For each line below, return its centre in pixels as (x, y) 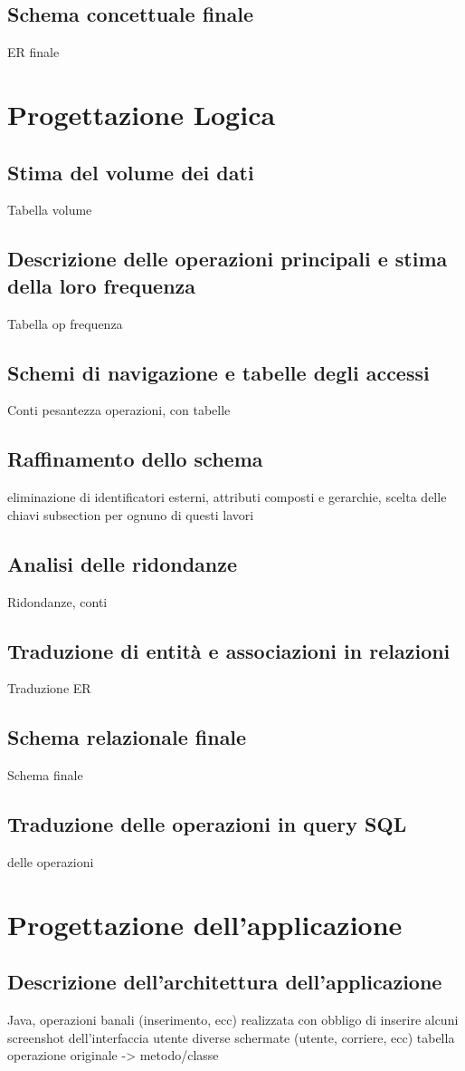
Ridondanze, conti (57, 601)
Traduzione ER (49, 688)
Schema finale (45, 775)
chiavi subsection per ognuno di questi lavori (131, 514)
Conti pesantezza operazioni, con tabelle (119, 410)
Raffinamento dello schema (135, 459)
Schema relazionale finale (127, 737)
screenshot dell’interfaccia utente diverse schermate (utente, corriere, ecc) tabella (231, 1037)
